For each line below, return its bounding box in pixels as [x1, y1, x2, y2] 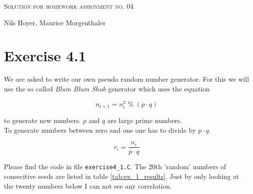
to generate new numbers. [4, 115, 81, 125]
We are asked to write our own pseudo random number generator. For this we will [4, 74, 249, 84]
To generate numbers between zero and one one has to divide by [4, 124, 196, 135]
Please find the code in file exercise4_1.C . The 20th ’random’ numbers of [4, 161, 226, 172]
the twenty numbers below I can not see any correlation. [4, 180, 172, 191]
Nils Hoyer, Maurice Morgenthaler [4, 17, 106, 27]
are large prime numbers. [107, 115, 182, 125]
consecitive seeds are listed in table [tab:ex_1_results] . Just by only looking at [4, 171, 239, 181]
